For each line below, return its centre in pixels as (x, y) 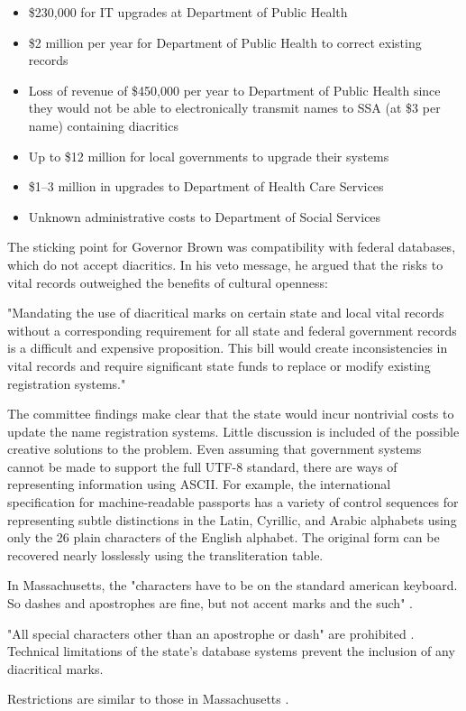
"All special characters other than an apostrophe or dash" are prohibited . (211, 633)
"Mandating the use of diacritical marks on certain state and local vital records (226, 313)
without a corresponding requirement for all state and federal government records (232, 330)
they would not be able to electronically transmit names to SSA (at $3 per (234, 108)
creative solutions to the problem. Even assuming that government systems (215, 449)
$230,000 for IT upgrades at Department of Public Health (188, 12)
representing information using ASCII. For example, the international (199, 484)
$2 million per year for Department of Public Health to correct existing (225, 42)
